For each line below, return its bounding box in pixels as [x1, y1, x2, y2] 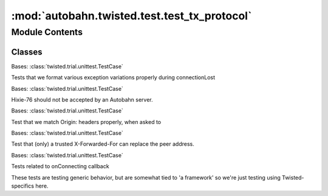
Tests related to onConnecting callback [11, 163, 109, 170]
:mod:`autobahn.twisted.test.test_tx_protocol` [11, 9, 252, 22]
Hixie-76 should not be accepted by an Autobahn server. [11, 96, 153, 103]
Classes [11, 47, 43, 57]
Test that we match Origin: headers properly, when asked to [11, 118, 161, 125]
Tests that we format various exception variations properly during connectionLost [11, 74, 216, 81]
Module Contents [11, 27, 83, 38]
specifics [11, 182, 35, 190]
